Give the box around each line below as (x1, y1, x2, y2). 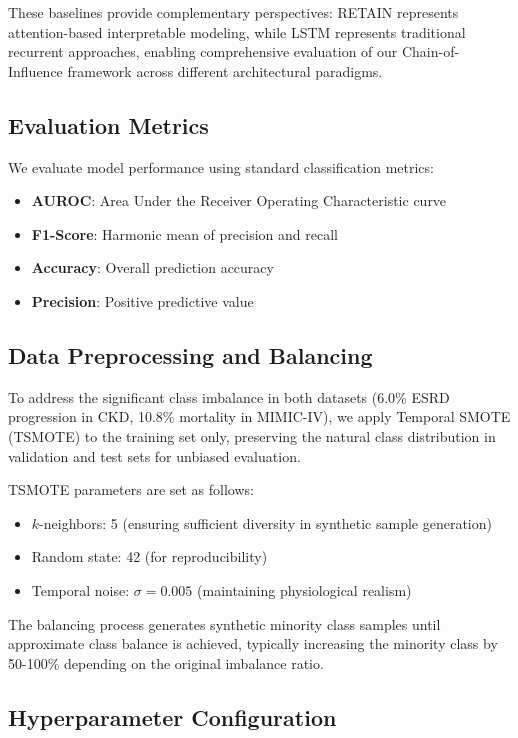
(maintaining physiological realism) (197, 579, 412, 600)
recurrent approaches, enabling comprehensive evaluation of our (8, 41, 398, 62)
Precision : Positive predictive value (31, 290, 254, 311)
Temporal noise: (31, 579, 130, 600)
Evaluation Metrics (8, 109, 209, 140)
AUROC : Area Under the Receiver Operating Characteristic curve (31, 190, 447, 211)
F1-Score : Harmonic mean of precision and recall (31, 223, 338, 244)
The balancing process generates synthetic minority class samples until (8, 613, 441, 634)
